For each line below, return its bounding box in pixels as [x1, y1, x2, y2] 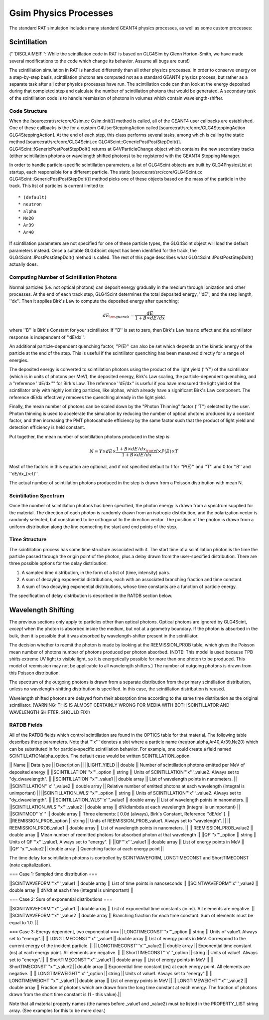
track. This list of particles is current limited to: [9, 183, 105, 189]
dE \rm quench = [103, 312, 134, 319]
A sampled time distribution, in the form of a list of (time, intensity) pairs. [21, 569, 170, 576]
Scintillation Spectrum [9, 492, 65, 499]
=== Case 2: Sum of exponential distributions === [9, 896, 113, 902]
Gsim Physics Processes [9, 7, 114, 18]
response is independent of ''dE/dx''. [9, 334, 85, 340]
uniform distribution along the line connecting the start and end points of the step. [9, 524, 178, 530]
